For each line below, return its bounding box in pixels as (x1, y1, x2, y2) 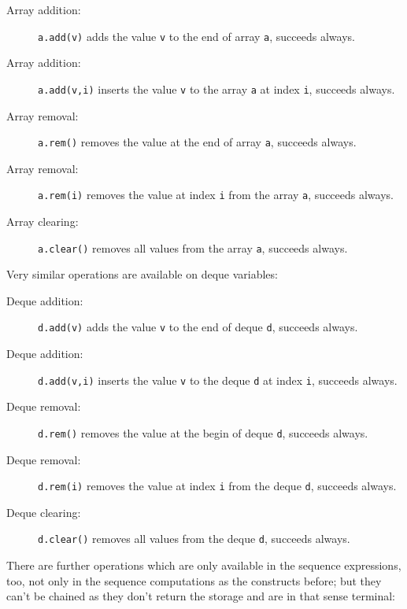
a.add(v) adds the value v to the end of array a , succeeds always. (38, 28, 355, 44)
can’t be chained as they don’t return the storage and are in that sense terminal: (6, 588, 396, 604)
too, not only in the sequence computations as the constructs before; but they (6, 572, 382, 589)
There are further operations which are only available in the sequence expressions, (6, 557, 401, 574)
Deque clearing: (6, 504, 81, 520)
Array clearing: (6, 213, 79, 229)
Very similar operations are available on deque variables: (6, 266, 278, 282)
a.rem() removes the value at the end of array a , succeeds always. (38, 134, 357, 150)
